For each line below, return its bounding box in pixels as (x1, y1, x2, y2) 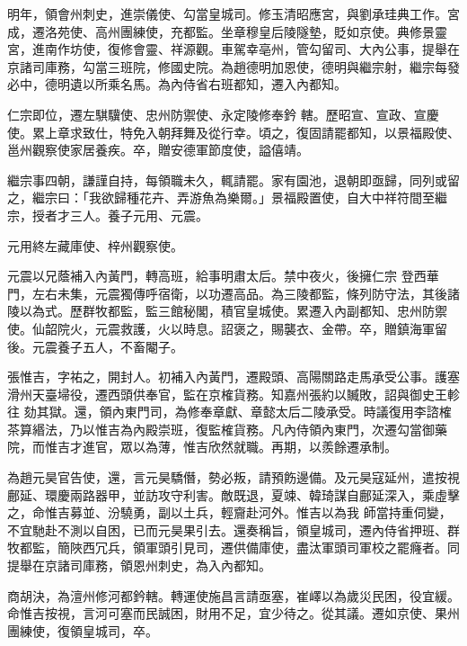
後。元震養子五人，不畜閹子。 (7, 336, 183, 355)
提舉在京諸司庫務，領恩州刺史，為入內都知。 (7, 556, 271, 575)
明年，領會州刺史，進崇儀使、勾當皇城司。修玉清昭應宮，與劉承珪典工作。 (7, 4, 447, 22)
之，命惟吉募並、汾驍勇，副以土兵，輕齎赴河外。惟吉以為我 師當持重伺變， (7, 503, 452, 522)
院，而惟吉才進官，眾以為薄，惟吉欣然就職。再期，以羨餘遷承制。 (7, 437, 397, 456)
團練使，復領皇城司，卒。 (7, 621, 158, 640)
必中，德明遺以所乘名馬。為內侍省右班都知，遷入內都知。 (7, 75, 347, 94)
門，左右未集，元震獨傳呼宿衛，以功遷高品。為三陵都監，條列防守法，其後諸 (7, 283, 460, 302)
